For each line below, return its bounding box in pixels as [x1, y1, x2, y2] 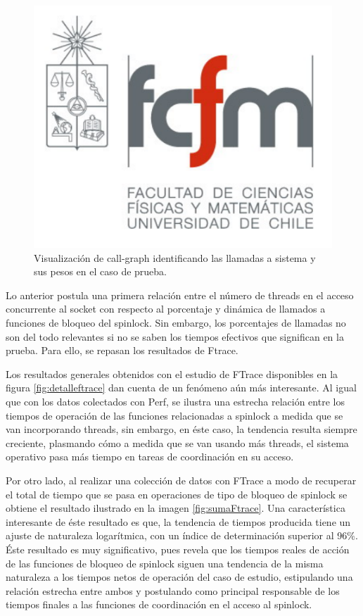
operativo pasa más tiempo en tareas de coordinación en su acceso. [6, 449, 294, 464]
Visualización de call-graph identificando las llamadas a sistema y [34, 250, 316, 265]
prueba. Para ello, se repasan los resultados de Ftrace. [6, 343, 238, 358]
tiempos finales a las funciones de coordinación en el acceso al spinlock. [6, 597, 312, 612]
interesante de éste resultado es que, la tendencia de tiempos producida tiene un [6, 514, 351, 529]
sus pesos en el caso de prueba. [34, 264, 167, 279]
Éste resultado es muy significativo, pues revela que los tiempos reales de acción [6, 541, 350, 556]
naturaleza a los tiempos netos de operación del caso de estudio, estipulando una [6, 570, 353, 584]
